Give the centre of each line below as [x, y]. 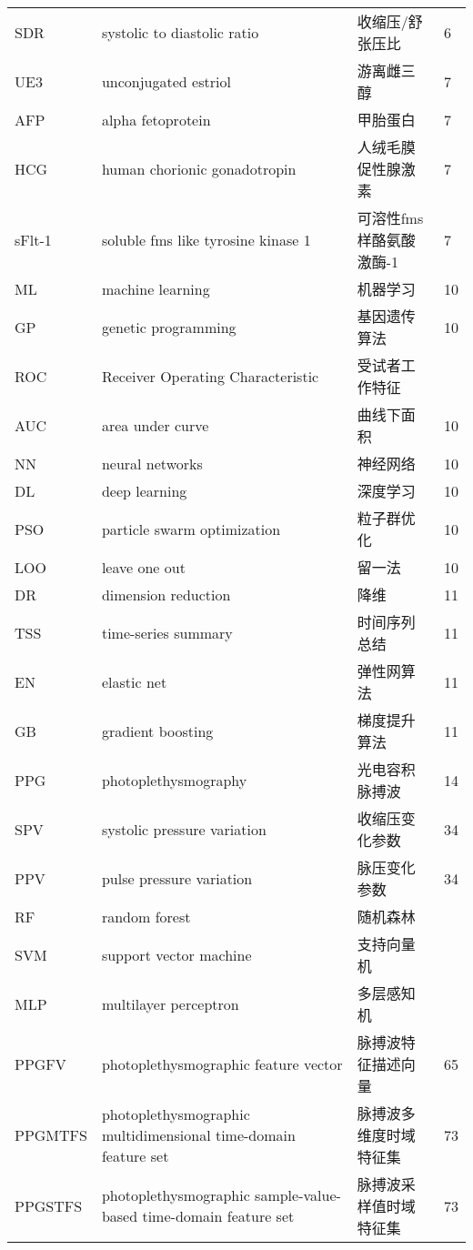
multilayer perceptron [170, 1003]
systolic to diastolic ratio [180, 32]
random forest [146, 916]
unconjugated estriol [166, 81]
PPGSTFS [49, 1205]
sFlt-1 [33, 239]
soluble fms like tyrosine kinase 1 [206, 239]
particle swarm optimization [191, 529]
